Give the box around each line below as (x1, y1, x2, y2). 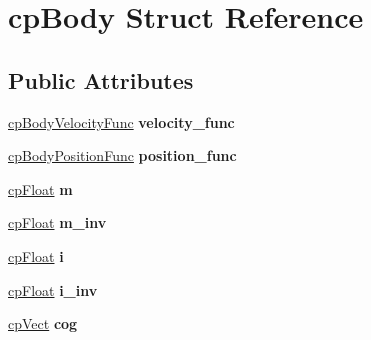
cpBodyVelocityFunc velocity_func (8, 111, 235, 132)
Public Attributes (8, 64, 194, 95)
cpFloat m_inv (8, 212, 107, 233)
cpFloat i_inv (8, 279, 98, 300)
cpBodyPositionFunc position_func (8, 145, 237, 166)
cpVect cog (8, 313, 78, 334)
